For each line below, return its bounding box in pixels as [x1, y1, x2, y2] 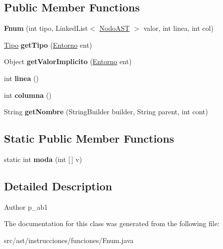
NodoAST [99, 23, 130, 33]
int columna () [4, 89, 52, 100]
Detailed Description [4, 178, 112, 193]
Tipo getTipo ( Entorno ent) [4, 39, 92, 50]
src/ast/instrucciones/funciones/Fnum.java [4, 235, 134, 245]
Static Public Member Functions [4, 131, 174, 146]
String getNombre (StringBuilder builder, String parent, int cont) [4, 106, 208, 117]
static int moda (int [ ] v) [4, 154, 82, 164]
